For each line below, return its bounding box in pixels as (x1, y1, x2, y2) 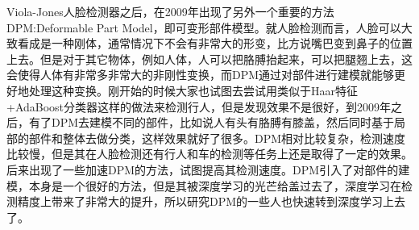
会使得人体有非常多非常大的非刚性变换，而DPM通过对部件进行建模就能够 (6, 66, 395, 83)
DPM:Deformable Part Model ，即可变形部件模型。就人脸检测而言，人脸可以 (6, 19, 401, 36)
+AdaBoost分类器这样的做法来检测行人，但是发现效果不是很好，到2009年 (6, 98, 392, 115)
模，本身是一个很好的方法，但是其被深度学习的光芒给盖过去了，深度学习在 (6, 177, 401, 194)
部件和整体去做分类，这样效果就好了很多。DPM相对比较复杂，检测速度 (28, 129, 406, 146)
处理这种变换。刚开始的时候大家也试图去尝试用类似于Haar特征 (28, 82, 358, 98)
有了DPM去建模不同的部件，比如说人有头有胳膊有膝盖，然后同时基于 (28, 114, 395, 131)
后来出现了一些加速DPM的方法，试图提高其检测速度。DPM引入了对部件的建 (6, 161, 410, 178)
